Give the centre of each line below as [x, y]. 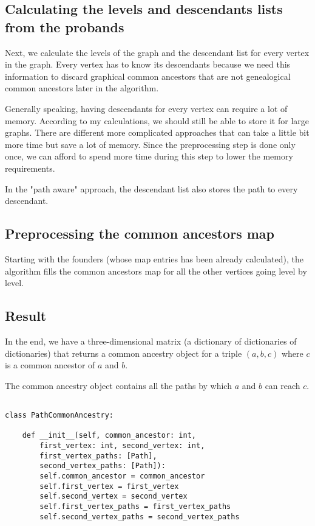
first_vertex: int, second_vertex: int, [122, 445]
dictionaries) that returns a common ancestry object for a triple [124, 353]
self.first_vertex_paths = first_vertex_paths [135, 506]
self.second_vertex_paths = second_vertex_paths [140, 517]
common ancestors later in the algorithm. [82, 88]
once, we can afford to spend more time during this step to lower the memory [149, 156]
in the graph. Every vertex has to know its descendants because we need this [148, 64]
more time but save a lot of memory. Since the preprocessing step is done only [150, 144]
